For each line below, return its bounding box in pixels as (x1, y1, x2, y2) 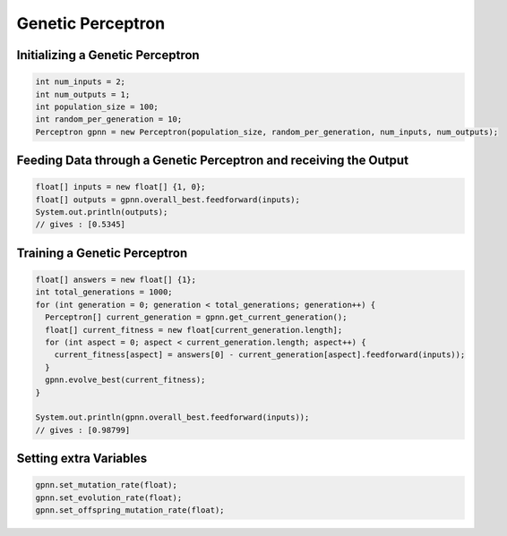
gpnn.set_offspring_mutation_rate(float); (35, 506, 225, 515)
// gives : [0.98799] (35, 425, 131, 435)
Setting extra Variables (16, 451, 148, 466)
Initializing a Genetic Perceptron (16, 47, 201, 63)
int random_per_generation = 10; (35, 115, 183, 124)
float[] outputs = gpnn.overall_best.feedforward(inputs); (35, 194, 300, 205)
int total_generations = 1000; (35, 287, 174, 297)
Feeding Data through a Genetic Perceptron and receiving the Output (16, 153, 409, 168)
